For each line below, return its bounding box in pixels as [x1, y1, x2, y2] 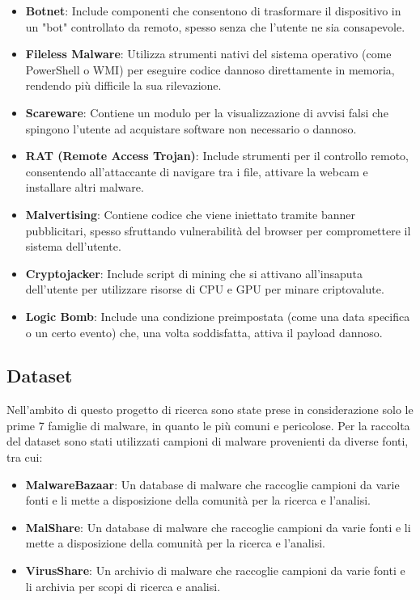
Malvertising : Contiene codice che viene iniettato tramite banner [25, 205, 355, 222]
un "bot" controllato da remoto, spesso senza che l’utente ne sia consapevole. [25, 18, 405, 35]
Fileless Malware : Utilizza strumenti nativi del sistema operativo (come [25, 45, 392, 62]
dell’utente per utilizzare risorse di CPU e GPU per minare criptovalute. [25, 281, 384, 298]
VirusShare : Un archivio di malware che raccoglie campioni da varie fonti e [25, 562, 405, 579]
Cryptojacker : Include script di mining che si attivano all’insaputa [25, 264, 363, 281]
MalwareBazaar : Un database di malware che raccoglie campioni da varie [25, 475, 400, 492]
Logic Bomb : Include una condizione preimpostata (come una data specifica [25, 307, 410, 324]
